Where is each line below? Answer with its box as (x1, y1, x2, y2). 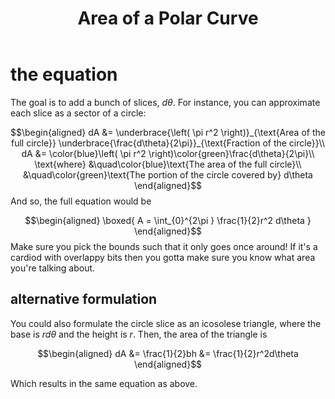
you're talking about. (10, 262, 96, 274)
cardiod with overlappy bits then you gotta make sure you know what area (10, 251, 316, 263)
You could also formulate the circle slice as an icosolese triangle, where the (10, 317, 322, 329)
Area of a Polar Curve (77, 7, 259, 30)
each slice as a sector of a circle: (10, 107, 147, 119)
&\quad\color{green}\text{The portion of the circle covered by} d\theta (23, 168, 313, 181)
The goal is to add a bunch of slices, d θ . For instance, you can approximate (10, 96, 321, 108)
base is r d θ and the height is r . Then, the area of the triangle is (10, 328, 268, 340)
